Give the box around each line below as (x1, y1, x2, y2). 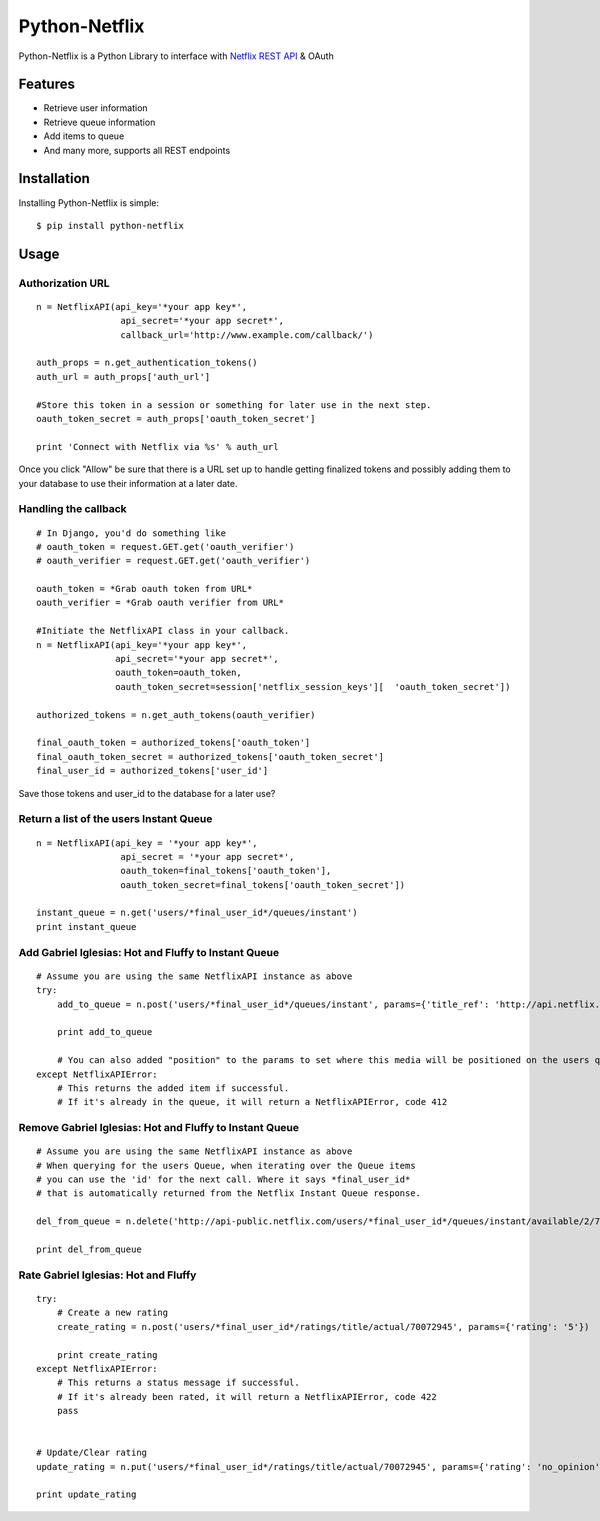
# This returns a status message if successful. (56, 1377, 300, 1389)
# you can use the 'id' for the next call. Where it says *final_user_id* (36, 1174, 411, 1185)
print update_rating (36, 1489, 137, 1500)
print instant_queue (36, 921, 137, 932)
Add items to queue (43, 130, 125, 142)
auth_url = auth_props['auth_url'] (36, 371, 211, 382)
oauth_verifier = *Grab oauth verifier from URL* (36, 597, 285, 609)
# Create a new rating (56, 1307, 169, 1319)
